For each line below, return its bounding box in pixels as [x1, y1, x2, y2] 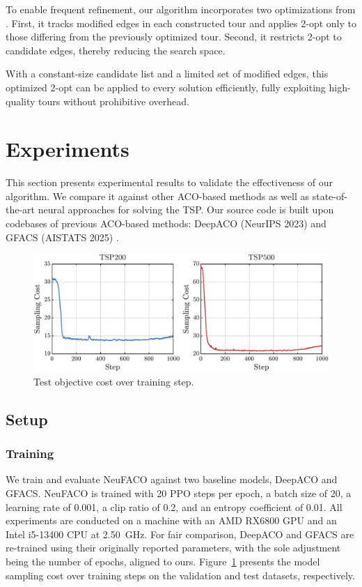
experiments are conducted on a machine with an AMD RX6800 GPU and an [6, 513, 337, 528]
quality [6, 93, 36, 108]
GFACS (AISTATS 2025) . [6, 229, 119, 244]
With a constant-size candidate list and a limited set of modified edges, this [6, 66, 329, 81]
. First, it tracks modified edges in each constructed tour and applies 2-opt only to [6, 15, 356, 30]
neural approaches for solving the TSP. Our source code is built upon [38, 202, 334, 217]
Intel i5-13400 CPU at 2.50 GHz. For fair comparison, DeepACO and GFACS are [6, 526, 354, 541]
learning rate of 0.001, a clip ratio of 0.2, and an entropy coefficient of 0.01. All [6, 499, 343, 514]
